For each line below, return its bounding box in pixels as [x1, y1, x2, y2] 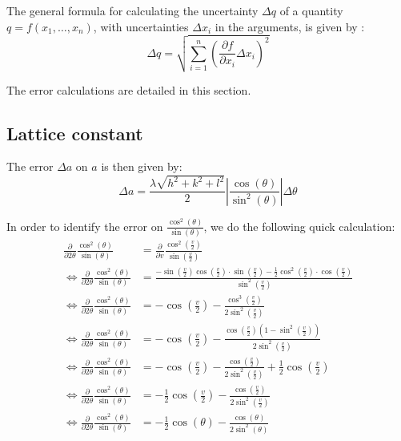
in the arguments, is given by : [215, 18, 365, 34]
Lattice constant [6, 120, 143, 145]
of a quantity [279, 2, 343, 18]
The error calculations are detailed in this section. [6, 81, 251, 98]
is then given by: [101, 158, 182, 175]
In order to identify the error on [6, 217, 163, 234]
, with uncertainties [93, 18, 189, 34]
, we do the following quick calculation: [203, 217, 395, 234]
